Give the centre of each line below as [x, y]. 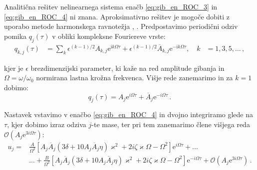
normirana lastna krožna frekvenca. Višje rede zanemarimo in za [134, 78]
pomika [15, 36]
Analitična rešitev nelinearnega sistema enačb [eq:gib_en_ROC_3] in [111, 6]
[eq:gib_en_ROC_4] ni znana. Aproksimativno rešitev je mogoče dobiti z [117, 16]
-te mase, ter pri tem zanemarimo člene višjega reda [171, 124]
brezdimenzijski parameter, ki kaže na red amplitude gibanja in [128, 68]
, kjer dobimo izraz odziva [47, 124]
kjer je [14, 68]
